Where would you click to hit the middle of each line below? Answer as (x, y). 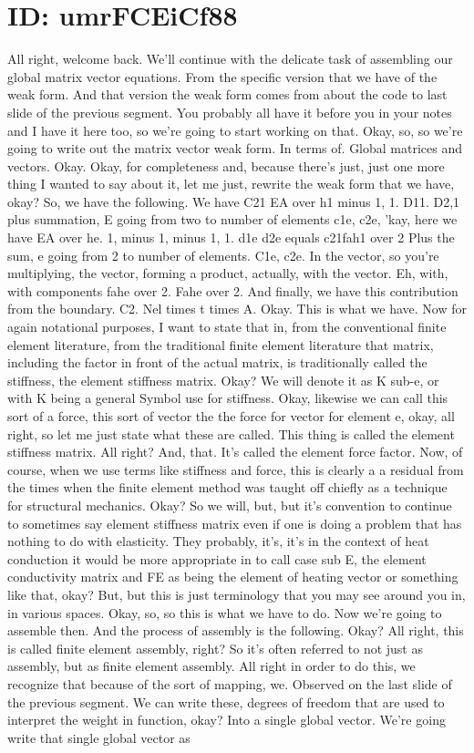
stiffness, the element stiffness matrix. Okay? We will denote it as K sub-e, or (223, 380)
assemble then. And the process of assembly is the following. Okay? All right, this (236, 630)
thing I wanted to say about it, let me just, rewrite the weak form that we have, (231, 184)
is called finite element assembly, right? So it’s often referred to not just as (215, 648)
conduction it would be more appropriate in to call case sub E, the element (217, 558)
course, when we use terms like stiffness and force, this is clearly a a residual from (236, 469)
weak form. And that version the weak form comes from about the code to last (227, 94)
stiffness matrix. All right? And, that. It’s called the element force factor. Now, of (235, 452)
